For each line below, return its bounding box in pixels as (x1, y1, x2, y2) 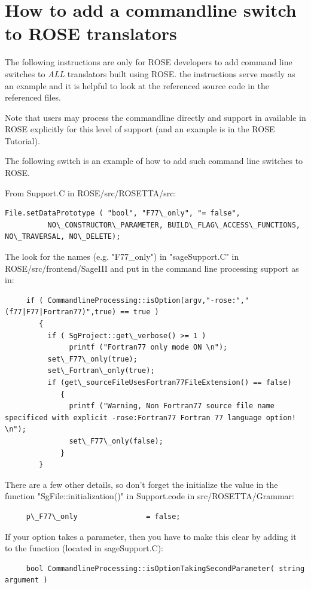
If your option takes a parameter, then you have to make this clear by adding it (5, 530, 297, 542)
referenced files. (5, 91, 61, 104)
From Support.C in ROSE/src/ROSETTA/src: (5, 186, 176, 199)
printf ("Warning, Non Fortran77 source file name (69, 402, 275, 411)
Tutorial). (5, 134, 40, 147)
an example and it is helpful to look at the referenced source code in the (5, 79, 270, 92)
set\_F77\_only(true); (47, 354, 138, 363)
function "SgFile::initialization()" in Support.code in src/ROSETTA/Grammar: (5, 490, 294, 502)
